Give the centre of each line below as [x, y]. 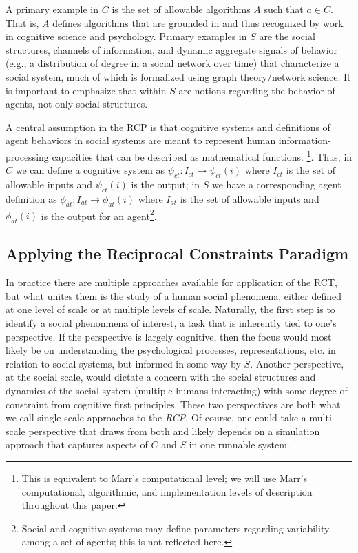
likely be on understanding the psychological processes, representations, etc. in [171, 350]
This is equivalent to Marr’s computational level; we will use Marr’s [165, 477]
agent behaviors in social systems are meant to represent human [141, 140]
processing [27, 156]
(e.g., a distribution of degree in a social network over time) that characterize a [172, 63]
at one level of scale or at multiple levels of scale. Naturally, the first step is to [170, 309]
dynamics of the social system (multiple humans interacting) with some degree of [177, 390]
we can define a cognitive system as [90, 170]
